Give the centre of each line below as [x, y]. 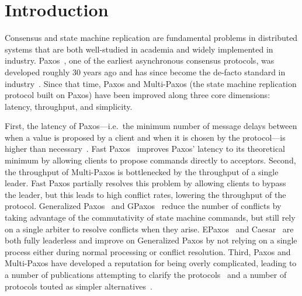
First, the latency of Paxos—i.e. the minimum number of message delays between [151, 126]
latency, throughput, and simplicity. [69, 106]
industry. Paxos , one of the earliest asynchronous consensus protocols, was [140, 60]
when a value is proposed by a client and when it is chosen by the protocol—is [145, 137]
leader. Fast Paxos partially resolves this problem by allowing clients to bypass [145, 183]
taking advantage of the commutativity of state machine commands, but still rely [150, 217]
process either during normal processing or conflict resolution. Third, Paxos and [148, 251]
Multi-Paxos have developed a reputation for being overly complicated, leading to [151, 263]
